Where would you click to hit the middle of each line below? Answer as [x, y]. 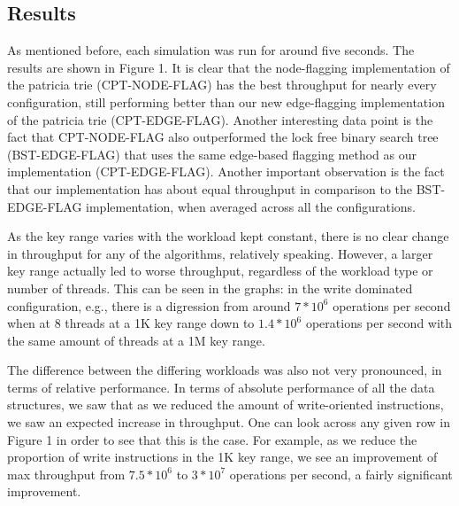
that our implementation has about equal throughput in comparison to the [210, 188]
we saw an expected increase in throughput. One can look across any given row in [229, 422]
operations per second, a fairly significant [341, 474]
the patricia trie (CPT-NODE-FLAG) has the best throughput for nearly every [222, 85]
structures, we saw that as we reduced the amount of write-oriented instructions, [226, 405]
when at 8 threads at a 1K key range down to [131, 323]
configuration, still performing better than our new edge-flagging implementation [226, 101]
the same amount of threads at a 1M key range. [136, 340]
